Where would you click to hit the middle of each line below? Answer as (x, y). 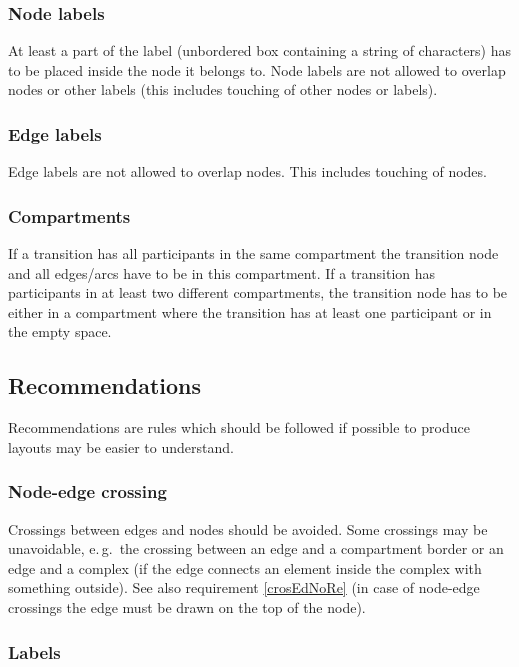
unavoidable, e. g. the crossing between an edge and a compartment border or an (256, 548)
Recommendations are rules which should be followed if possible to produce (239, 427)
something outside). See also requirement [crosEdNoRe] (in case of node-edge (244, 587)
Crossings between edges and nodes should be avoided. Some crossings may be (248, 528)
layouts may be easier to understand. (121, 446)
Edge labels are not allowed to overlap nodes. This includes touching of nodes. (247, 171)
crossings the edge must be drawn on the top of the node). (187, 606)
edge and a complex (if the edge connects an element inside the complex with (245, 567)
